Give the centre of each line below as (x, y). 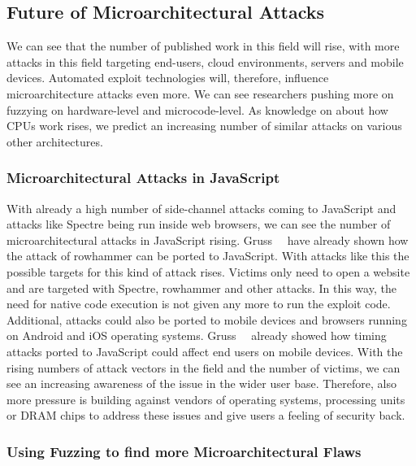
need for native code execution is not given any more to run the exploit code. (199, 304)
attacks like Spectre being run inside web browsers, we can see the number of (199, 224)
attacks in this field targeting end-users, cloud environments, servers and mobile (205, 61)
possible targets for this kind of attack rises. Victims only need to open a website (208, 271)
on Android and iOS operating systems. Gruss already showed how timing (197, 335)
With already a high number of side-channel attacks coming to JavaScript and (201, 208)
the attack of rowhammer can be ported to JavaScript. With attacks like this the (208, 256)
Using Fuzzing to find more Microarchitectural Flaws (184, 451)
